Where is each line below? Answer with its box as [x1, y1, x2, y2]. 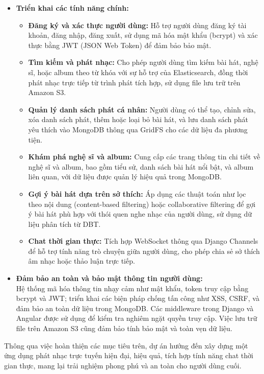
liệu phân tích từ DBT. [28, 218, 101, 229]
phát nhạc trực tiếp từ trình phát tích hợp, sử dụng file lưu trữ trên [28, 77, 241, 87]
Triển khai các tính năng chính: [16, 3, 129, 13]
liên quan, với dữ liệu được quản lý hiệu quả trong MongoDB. [28, 171, 222, 182]
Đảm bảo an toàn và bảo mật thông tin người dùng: [16, 273, 203, 284]
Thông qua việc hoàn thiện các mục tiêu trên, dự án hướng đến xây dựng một [4, 340, 248, 350]
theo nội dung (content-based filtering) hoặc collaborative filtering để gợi [28, 198, 256, 209]
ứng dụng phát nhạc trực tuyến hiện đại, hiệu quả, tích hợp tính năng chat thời [4, 350, 253, 361]
